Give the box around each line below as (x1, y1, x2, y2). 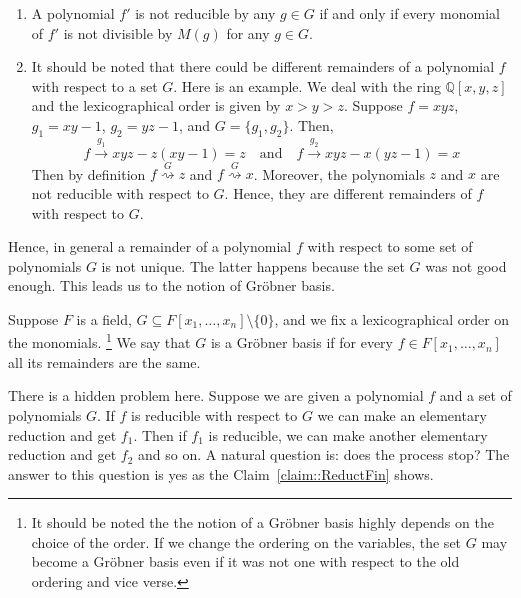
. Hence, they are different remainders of (224, 182, 472, 203)
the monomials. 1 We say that (8, 329, 191, 353)
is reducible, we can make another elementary (208, 424, 488, 445)
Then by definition (31, 163, 146, 184)
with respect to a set (31, 75, 158, 96)
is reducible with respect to (130, 404, 298, 425)
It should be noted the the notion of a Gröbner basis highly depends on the (31, 512, 494, 533)
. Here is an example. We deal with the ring (173, 75, 441, 96)
